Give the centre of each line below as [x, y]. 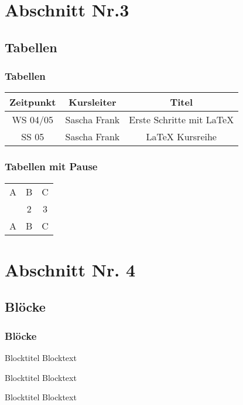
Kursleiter [93, 102]
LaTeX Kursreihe [181, 137]
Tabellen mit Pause [51, 166]
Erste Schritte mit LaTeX [182, 120]
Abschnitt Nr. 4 [70, 269]
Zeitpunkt [33, 102]
